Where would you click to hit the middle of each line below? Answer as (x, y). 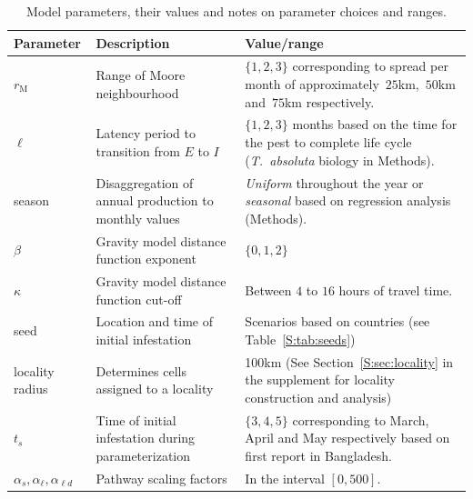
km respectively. (329, 101)
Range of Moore (141, 75)
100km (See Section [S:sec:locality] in (349, 361)
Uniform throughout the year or (334, 182)
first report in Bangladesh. (318, 456)
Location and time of (155, 321)
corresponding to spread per (370, 66)
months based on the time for (375, 124)
